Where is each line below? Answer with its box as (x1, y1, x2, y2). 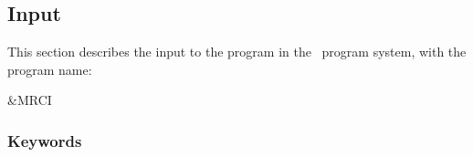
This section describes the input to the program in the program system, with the (7, 42, 467, 61)
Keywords (7, 129, 82, 152)
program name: (7, 59, 92, 78)
